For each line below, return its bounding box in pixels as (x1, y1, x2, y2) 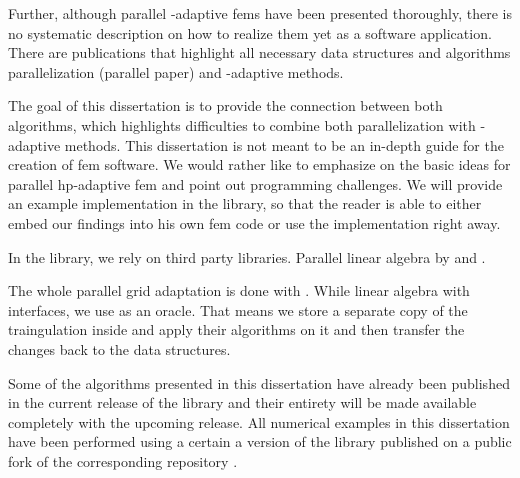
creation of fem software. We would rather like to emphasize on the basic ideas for (8, 154, 511, 175)
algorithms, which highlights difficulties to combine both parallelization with (8, 114, 476, 135)
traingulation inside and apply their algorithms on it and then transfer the (8, 319, 465, 340)
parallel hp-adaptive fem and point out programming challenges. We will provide (8, 173, 503, 194)
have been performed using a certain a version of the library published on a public (8, 431, 512, 452)
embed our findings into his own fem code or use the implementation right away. (8, 212, 501, 233)
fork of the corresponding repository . (8, 450, 238, 471)
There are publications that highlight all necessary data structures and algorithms (8, 42, 511, 63)
